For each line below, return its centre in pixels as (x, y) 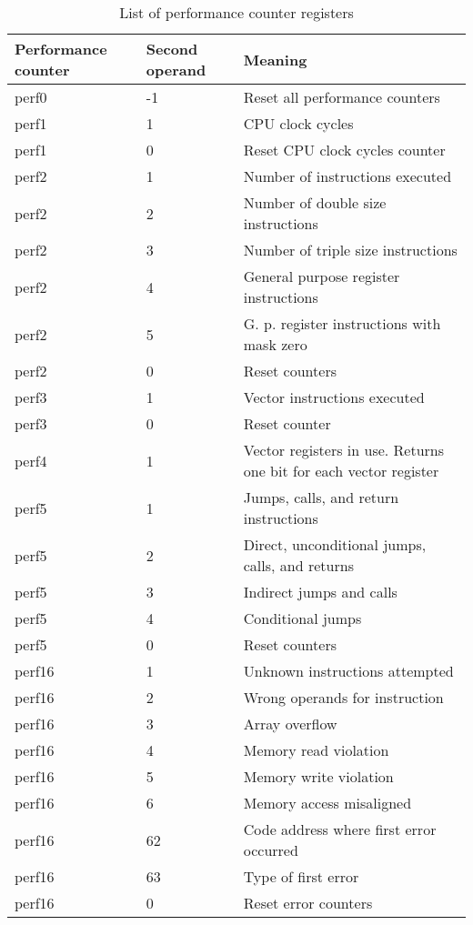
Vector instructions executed (334, 397)
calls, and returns (298, 565)
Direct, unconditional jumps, (335, 544)
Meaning (275, 59)
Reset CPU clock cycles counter (344, 150)
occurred (271, 850)
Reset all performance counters (342, 97)
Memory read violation (316, 750)
